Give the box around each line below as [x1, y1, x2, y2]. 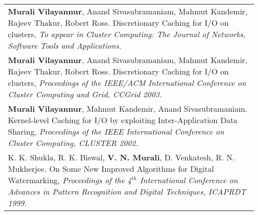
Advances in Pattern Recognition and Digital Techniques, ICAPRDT [8, 186, 246, 197]
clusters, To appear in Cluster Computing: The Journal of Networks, [8, 28, 246, 40]
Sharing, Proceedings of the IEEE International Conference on [8, 126, 224, 137]
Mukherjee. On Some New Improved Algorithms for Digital [8, 163, 214, 174]
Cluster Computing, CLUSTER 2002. [8, 137, 138, 148]
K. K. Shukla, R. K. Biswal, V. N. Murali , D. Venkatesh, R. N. [8, 151, 235, 163]
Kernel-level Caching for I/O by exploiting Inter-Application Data [8, 114, 238, 126]
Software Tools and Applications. [8, 40, 122, 51]
